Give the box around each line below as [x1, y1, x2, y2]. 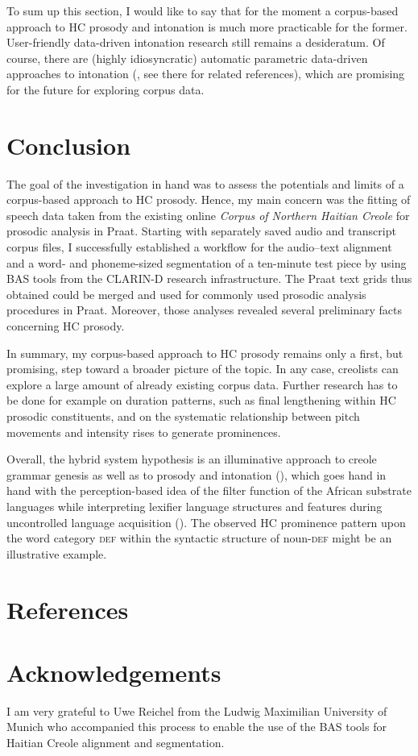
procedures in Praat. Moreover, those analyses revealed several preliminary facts [6, 301, 402, 318]
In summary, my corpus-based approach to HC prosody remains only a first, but [6, 344, 404, 361]
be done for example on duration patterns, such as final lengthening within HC [6, 392, 396, 409]
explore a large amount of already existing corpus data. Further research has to [6, 376, 398, 393]
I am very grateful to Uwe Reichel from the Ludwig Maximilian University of [6, 702, 387, 719]
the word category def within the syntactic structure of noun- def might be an [6, 530, 392, 546]
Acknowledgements [6, 655, 221, 688]
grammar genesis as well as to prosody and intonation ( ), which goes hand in [6, 466, 387, 483]
